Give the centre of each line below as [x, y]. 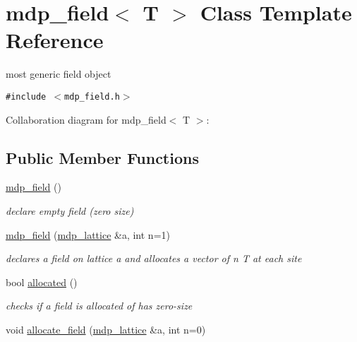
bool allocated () [42, 282]
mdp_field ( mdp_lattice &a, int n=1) [88, 234]
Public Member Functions [102, 157]
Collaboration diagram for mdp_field [86, 119]
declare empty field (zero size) [70, 210]
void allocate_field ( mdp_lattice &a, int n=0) [106, 329]
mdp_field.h [92, 96]
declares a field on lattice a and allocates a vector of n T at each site [154, 258]
